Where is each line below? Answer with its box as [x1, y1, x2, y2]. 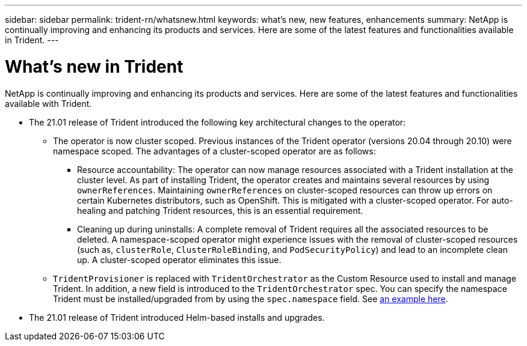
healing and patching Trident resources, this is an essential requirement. [77, 205, 363, 216]
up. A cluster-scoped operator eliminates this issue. [77, 254, 282, 265]
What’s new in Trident [5, 56, 183, 77]
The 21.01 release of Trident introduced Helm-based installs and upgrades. [29, 312, 325, 323]
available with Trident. [5, 98, 92, 109]
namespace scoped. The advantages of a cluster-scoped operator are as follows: [53, 145, 376, 156]
